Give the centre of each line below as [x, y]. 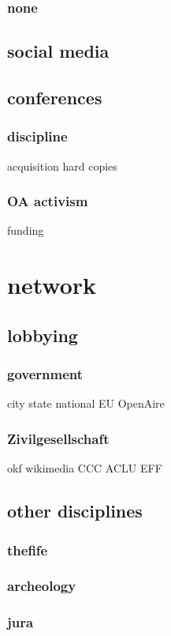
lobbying [43, 335]
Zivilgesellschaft [58, 438]
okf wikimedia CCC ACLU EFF [85, 468]
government [45, 374]
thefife [28, 549]
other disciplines [75, 511]
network [52, 285]
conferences [55, 98]
